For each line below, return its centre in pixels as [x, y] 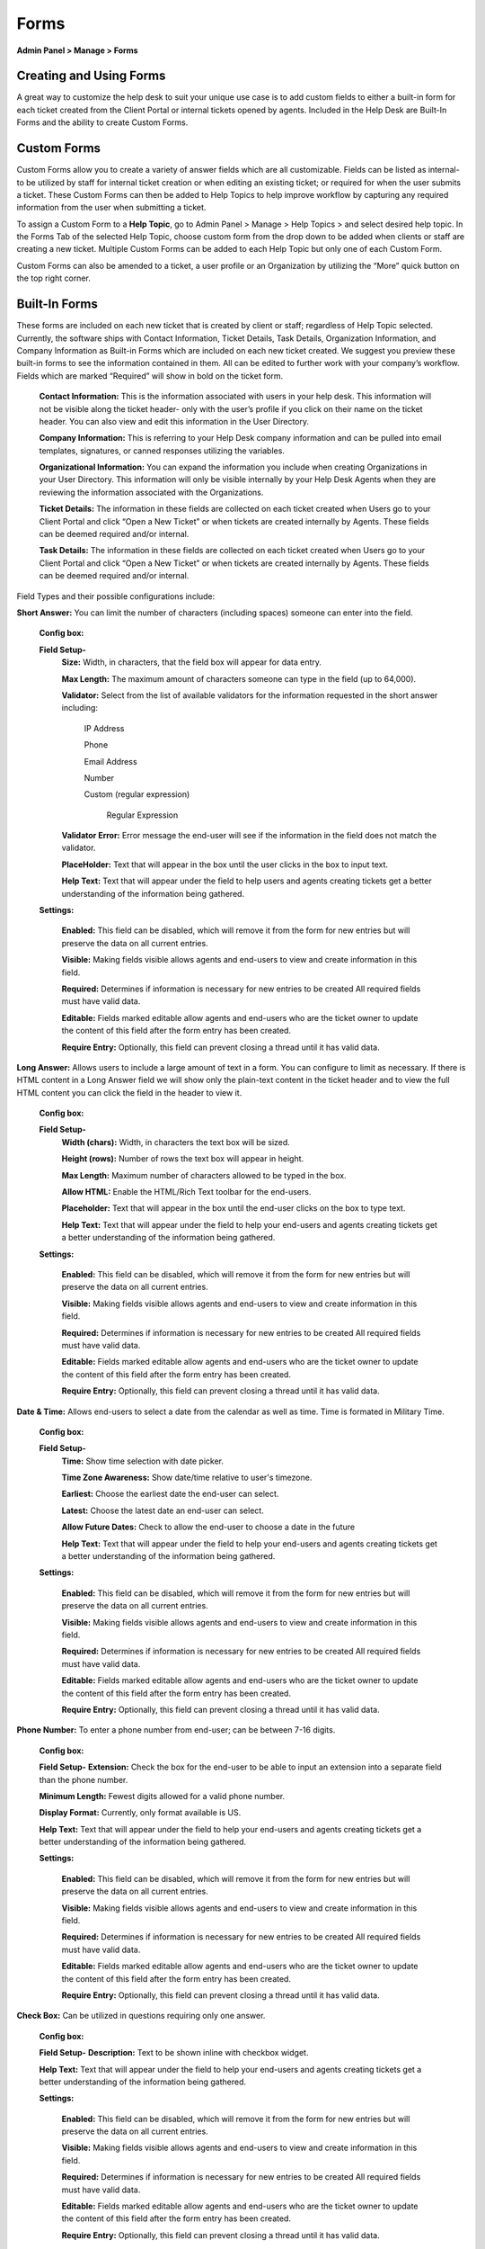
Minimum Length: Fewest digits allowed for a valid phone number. [162, 1796]
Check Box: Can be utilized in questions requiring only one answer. [141, 2016]
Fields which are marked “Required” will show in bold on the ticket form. [150, 376]
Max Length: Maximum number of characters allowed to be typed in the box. [204, 1175]
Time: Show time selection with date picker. [143, 1461]
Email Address [111, 761]
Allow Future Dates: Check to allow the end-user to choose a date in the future [208, 1527]
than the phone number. [84, 1779]
